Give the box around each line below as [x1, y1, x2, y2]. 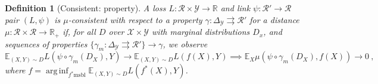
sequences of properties [5, 37, 88, 50]
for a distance [249, 13, 299, 25]
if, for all [63, 25, 96, 38]
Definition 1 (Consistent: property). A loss [5, 2, 166, 14]
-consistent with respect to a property [68, 13, 202, 25]
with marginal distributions [152, 25, 250, 38]
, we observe [163, 37, 208, 50]
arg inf [45, 67, 68, 76]
